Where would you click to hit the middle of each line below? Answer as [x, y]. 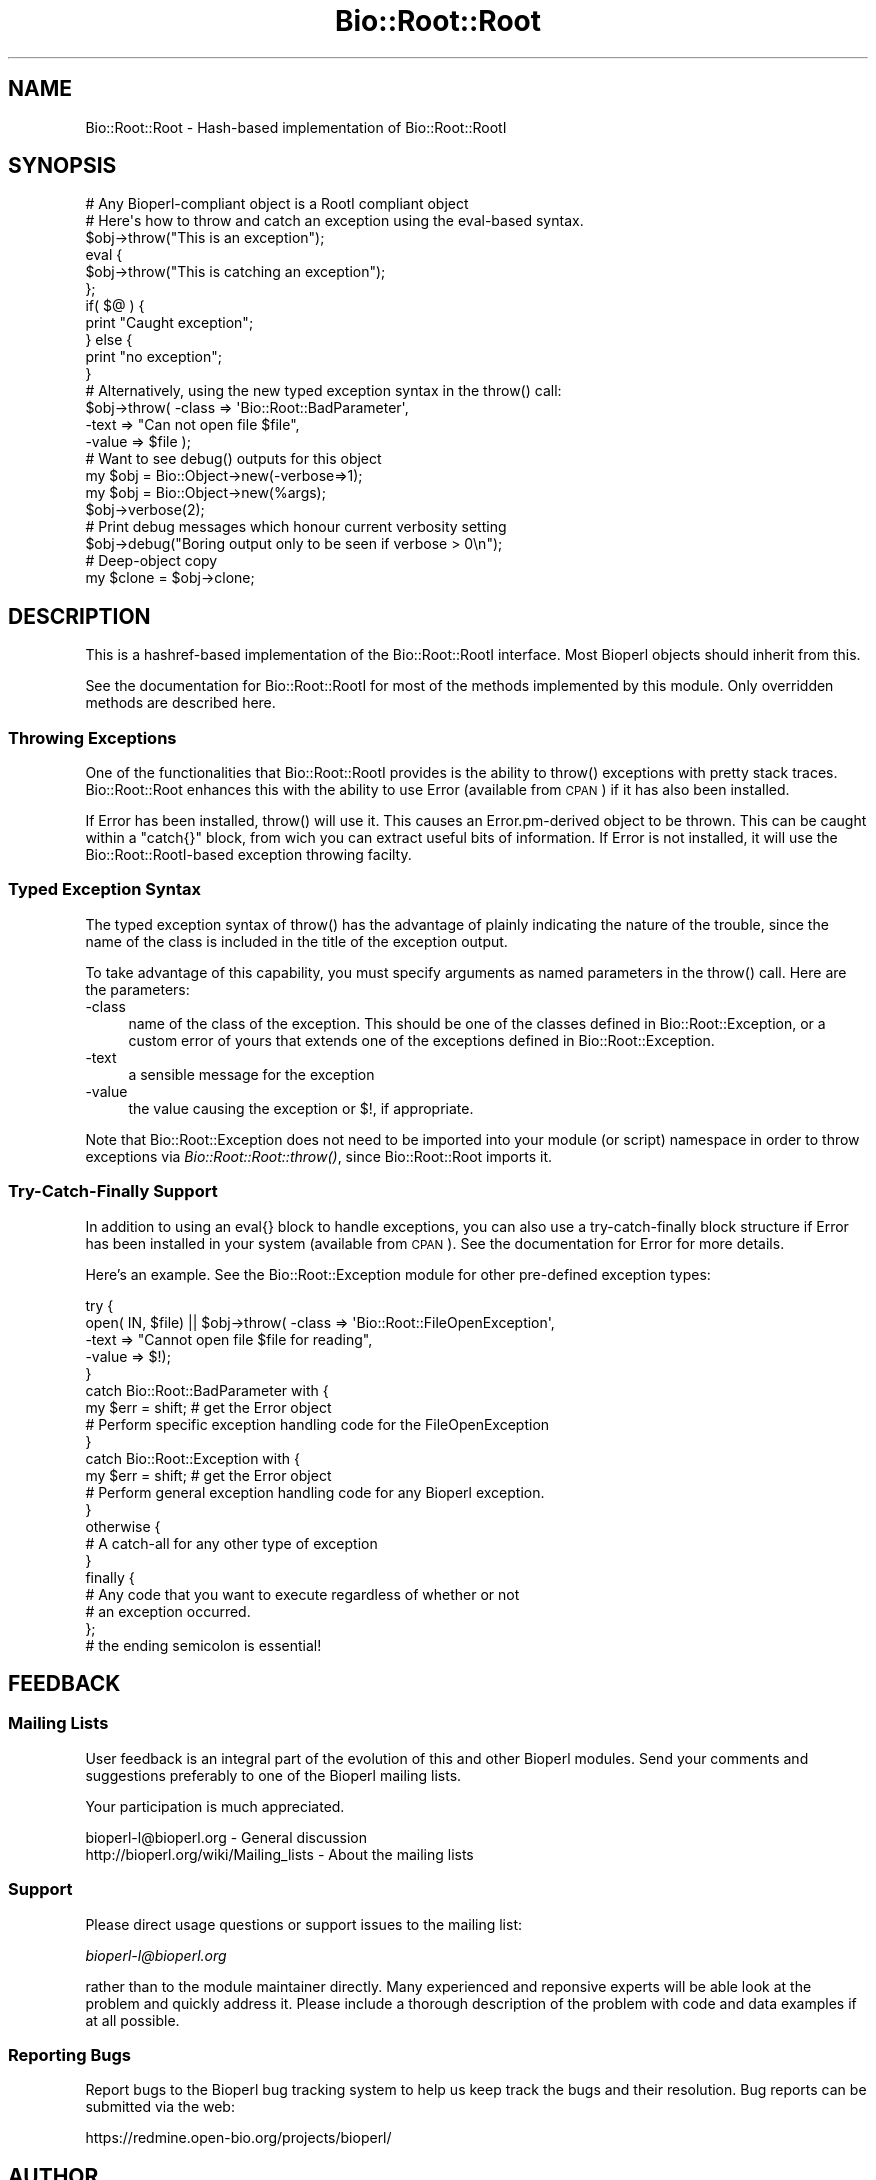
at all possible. [132, 2020]
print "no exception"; [153, 357]
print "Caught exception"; [169, 323]
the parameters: [137, 989]
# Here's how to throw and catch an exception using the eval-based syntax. [334, 221]
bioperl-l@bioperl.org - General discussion [226, 1837]
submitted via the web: [160, 2107]
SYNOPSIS [62, 166]
